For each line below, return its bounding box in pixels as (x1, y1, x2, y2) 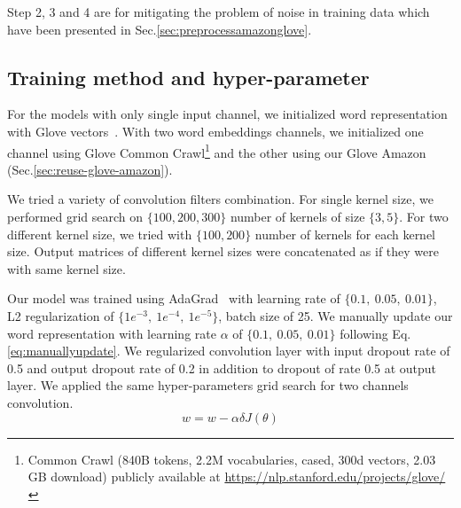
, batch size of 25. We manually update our (218, 306, 453, 324)
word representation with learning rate (7, 324, 216, 342)
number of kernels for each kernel (254, 224, 436, 243)
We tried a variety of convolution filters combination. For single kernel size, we (7, 190, 434, 208)
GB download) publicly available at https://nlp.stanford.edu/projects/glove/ (27, 467, 446, 486)
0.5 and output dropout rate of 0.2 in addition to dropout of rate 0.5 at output (7, 358, 437, 377)
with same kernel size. (7, 259, 126, 277)
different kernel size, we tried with (7, 224, 192, 243)
